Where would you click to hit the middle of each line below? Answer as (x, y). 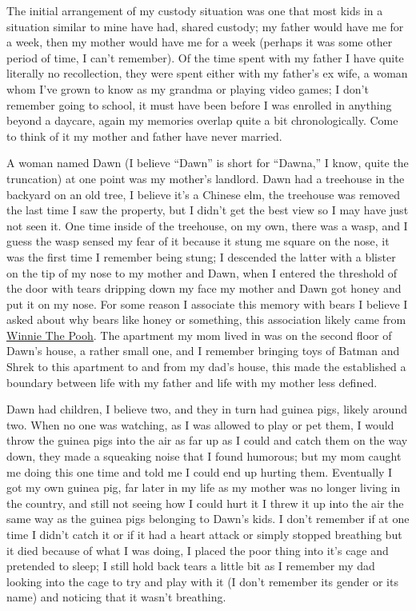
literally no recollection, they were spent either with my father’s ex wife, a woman (207, 73)
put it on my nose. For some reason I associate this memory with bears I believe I (207, 304)
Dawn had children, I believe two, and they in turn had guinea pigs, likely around (207, 409)
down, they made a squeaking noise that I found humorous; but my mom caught (204, 456)
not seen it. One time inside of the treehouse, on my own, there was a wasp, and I (207, 225)
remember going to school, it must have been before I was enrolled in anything (199, 104)
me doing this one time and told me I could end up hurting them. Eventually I (200, 471)
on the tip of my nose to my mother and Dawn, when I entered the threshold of (202, 272)
